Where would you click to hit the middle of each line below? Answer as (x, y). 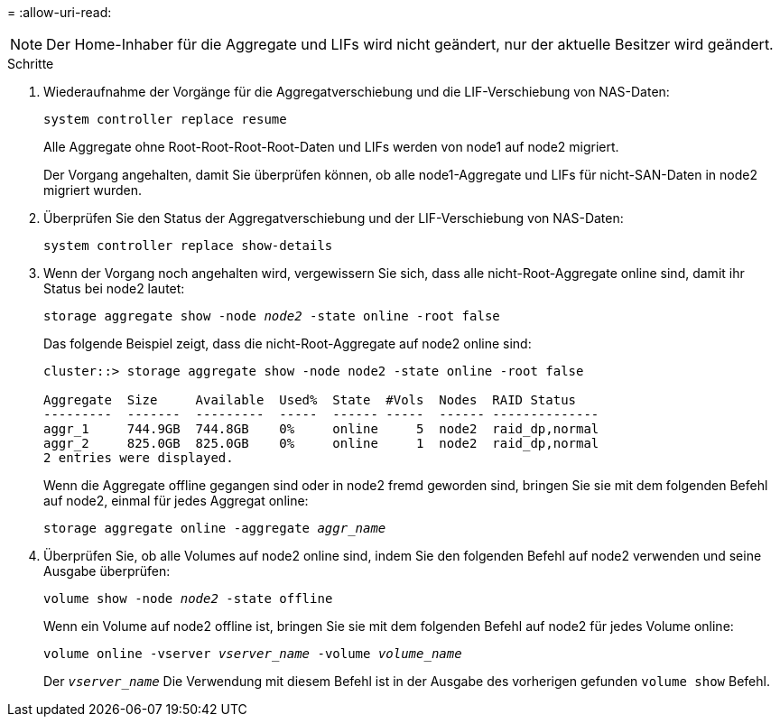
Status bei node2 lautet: (114, 288)
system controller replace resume (165, 119)
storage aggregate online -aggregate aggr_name (215, 528)
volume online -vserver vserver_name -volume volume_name (253, 654)
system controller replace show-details (188, 246)
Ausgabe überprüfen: (107, 571)
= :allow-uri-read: (60, 12)
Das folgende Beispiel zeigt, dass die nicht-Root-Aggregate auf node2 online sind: (288, 343)
